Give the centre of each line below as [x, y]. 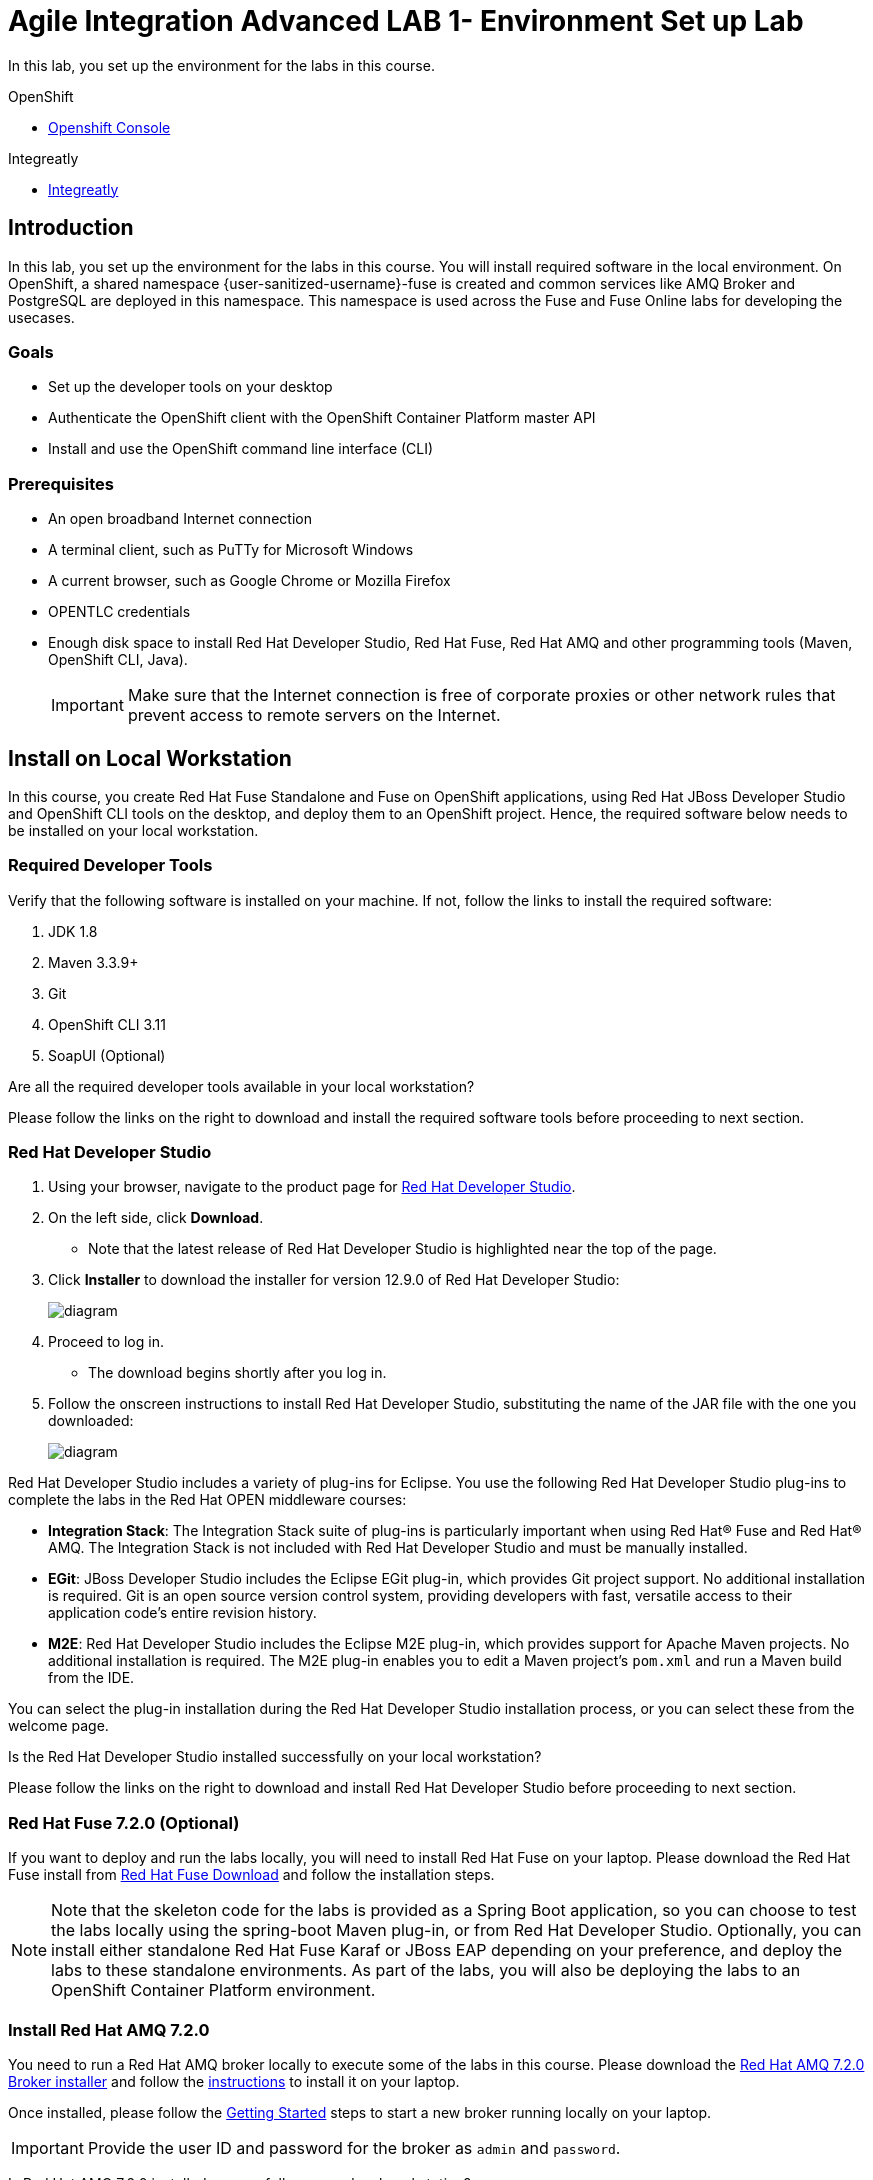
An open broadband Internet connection [180, 519]
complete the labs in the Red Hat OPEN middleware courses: [207, 1500]
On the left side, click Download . [156, 1218]
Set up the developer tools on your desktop [190, 387]
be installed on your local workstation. [133, 830]
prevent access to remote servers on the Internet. [314, 715]
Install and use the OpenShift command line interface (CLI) [241, 449]
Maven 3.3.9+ [93, 962]
